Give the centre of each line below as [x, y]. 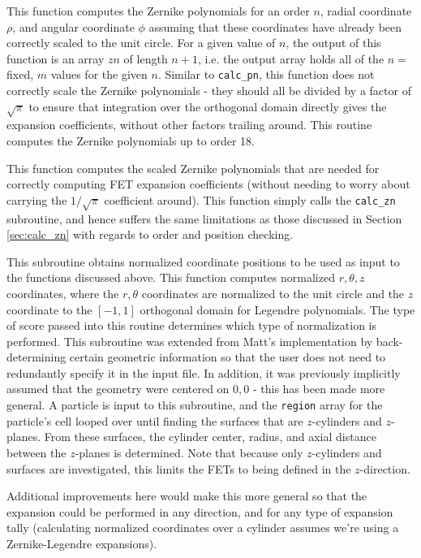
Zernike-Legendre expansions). [82, 543]
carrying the [37, 199]
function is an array [56, 58]
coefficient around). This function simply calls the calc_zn [250, 199]
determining [37, 357]
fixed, [20, 74]
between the [37, 452]
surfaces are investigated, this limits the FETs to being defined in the [179, 468]
